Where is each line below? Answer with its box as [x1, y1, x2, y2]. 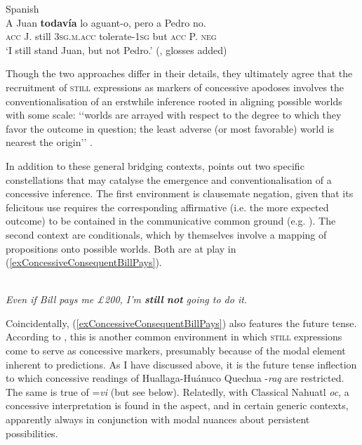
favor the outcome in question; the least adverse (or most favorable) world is [6, 121, 334, 135]
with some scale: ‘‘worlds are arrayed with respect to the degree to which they [6, 107, 342, 122]
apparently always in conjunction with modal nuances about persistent [6, 412, 310, 427]
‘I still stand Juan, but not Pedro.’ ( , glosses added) [6, 42, 227, 57]
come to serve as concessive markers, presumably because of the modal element [6, 343, 346, 358]
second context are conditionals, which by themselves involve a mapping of [6, 227, 327, 241]
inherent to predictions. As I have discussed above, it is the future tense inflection [6, 357, 357, 371]
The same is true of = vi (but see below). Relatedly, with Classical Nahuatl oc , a [6, 384, 349, 399]
